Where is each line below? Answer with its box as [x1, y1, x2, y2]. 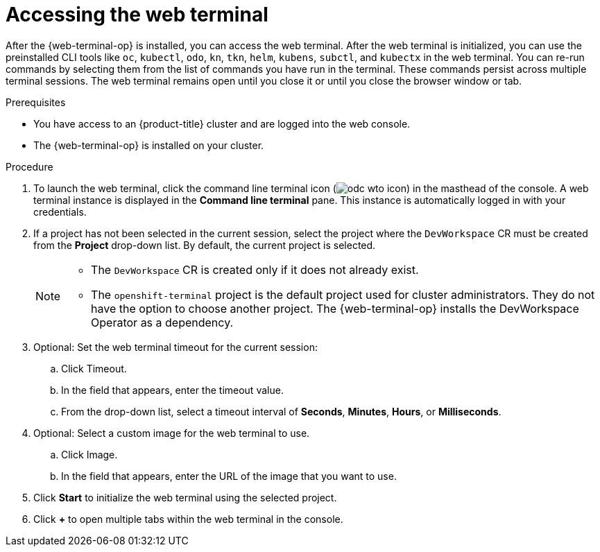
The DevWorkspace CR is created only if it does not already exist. [91, 262, 419, 277]
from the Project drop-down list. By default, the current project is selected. [33, 239, 376, 251]
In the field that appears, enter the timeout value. [61, 383, 284, 396]
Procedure [6, 160, 53, 173]
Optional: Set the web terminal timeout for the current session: [33, 340, 318, 353]
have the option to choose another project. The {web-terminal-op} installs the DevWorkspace [91, 301, 579, 316]
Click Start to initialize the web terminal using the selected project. [33, 491, 337, 503]
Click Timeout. [61, 362, 127, 374]
